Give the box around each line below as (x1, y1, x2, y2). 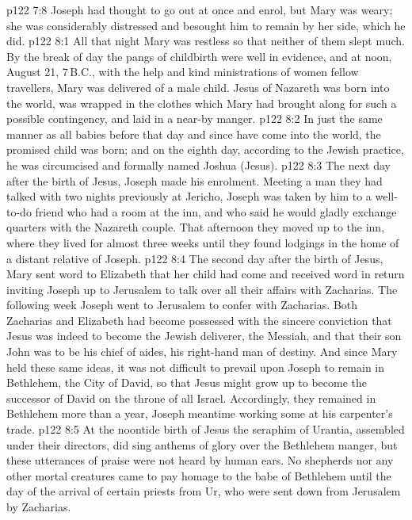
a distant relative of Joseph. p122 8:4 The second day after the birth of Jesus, (6, 250, 383, 266)
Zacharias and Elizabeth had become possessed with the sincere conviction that (6, 312, 392, 328)
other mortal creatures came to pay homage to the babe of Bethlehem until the (6, 467, 391, 484)
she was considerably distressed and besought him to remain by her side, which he (6, 17, 406, 33)
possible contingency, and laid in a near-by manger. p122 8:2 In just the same (6, 110, 383, 127)
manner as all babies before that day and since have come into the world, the (6, 125, 381, 142)
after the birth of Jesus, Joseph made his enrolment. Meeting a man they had (6, 172, 383, 189)
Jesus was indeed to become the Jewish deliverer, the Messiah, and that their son (6, 327, 402, 344)
